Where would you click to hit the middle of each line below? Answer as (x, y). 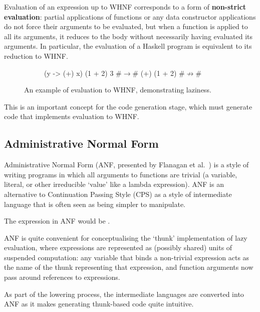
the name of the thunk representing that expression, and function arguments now (129, 267)
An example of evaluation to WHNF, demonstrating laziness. (118, 90)
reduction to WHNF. (36, 56)
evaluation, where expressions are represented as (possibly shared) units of (118, 247)
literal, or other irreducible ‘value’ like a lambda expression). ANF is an (114, 184)
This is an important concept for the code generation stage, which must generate (128, 106)
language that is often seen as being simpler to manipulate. (95, 204)
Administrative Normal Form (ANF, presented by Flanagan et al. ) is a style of (126, 165)
